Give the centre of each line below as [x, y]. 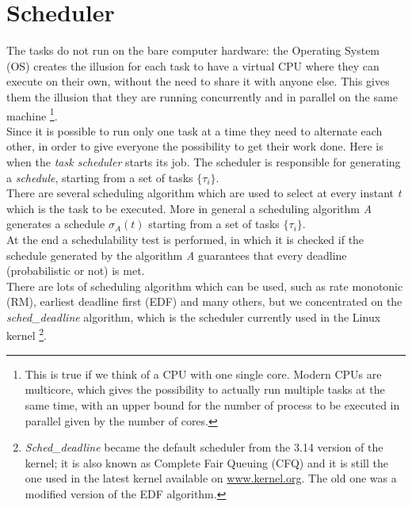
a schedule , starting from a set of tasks [100, 177]
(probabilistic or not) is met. [76, 271]
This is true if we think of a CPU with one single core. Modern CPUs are [203, 374]
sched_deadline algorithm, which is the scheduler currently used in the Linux [194, 316]
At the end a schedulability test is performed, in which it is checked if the [185, 239]
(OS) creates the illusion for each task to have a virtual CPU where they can [193, 65]
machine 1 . [32, 114]
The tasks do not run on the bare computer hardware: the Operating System [193, 50]
